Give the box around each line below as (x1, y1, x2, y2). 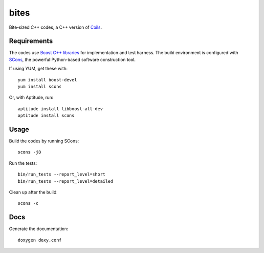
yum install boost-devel (18, 77, 77, 82)
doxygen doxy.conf (18, 237, 62, 243)
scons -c (18, 200, 39, 206)
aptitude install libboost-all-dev (18, 106, 103, 112)
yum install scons (18, 84, 62, 90)
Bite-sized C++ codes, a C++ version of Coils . (9, 24, 102, 30)
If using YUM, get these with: (9, 66, 68, 72)
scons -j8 (18, 149, 41, 155)
